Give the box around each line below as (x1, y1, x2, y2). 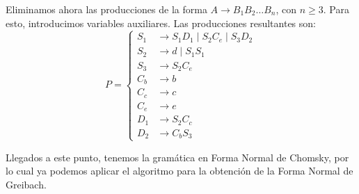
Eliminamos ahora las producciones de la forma (6, 2, 207, 16)
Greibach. (6, 177, 47, 191)
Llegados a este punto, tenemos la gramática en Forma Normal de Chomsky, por (6, 149, 349, 164)
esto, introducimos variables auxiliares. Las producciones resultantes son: (6, 15, 316, 30)
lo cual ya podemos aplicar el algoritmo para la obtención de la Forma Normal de (6, 163, 353, 178)
